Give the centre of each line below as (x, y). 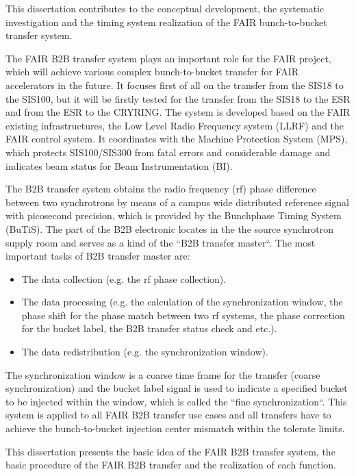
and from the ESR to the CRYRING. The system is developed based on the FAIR (178, 112)
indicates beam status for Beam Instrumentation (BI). (119, 165)
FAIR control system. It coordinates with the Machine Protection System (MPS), (177, 139)
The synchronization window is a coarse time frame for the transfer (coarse (163, 374)
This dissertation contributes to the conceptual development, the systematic (165, 8)
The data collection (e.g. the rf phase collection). (124, 278)
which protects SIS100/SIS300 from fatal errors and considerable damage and (168, 152)
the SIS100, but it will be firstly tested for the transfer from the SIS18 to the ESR (178, 98)
